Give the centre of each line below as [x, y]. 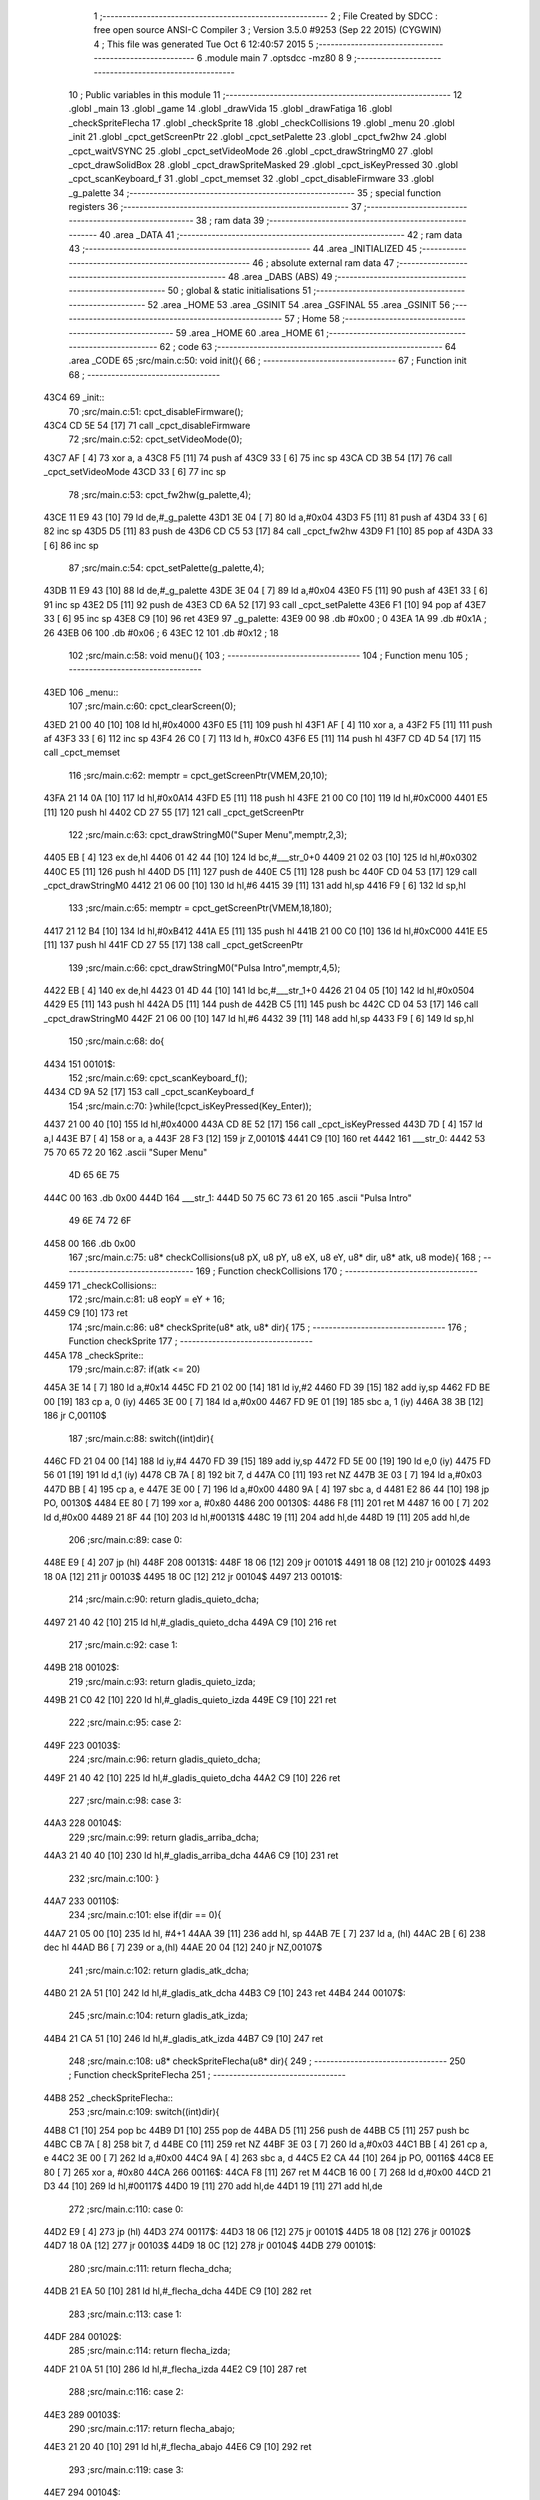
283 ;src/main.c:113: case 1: [125, 2314]
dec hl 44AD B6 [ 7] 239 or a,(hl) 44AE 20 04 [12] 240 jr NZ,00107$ [183, 1947]
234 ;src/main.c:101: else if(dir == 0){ [145, 1915]
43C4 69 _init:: [74, 397]
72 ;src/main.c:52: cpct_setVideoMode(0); [155, 439]
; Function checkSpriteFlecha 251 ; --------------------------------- [207, 2075]
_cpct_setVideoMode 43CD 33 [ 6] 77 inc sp [135, 472]
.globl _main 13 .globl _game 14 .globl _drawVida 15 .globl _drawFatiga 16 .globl [230, 109]
